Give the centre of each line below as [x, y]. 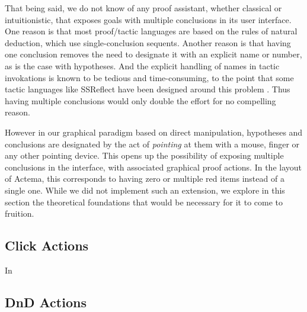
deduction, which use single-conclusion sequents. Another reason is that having [148, 42]
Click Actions [47, 245]
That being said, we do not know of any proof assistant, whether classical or [143, 8]
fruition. [20, 213]
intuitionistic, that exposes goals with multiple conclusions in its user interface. [148, 19]
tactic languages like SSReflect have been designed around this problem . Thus [148, 89]
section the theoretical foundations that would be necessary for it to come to [144, 202]
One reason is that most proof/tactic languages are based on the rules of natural [151, 31]
